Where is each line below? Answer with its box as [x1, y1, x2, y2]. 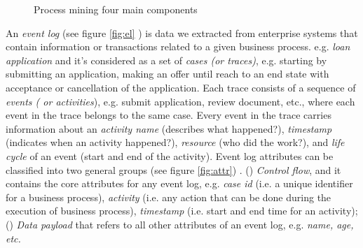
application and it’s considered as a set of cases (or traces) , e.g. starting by [6, 52, 327, 67]
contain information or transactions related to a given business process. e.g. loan [6, 39, 350, 54]
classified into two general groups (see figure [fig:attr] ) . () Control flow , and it [6, 162, 341, 177]
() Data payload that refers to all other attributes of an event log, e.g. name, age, [6, 217, 354, 231]
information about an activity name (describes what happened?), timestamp [6, 121, 332, 136]
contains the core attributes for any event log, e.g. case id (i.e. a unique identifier [6, 176, 353, 191]
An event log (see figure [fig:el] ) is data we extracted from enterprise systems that [6, 25, 358, 40]
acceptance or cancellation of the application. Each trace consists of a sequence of [6, 80, 356, 94]
